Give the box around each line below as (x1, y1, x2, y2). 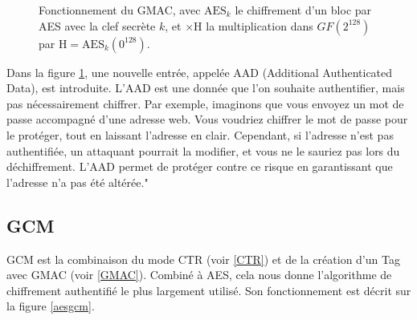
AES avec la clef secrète (39, 17, 156, 34)
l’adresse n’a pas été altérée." (6, 173, 149, 190)
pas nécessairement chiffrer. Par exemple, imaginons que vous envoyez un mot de (6, 95, 404, 111)
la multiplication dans (206, 17, 313, 34)
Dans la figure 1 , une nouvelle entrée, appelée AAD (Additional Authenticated (6, 63, 393, 80)
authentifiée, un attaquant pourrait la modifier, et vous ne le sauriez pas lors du (6, 142, 400, 159)
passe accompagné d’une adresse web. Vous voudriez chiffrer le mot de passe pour (6, 111, 408, 128)
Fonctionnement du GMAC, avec (39, 2, 201, 18)
